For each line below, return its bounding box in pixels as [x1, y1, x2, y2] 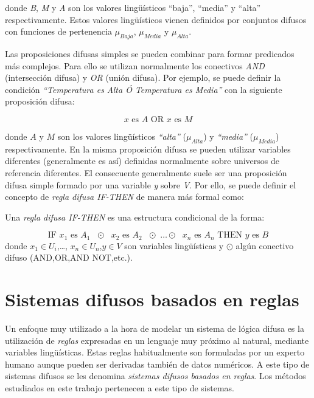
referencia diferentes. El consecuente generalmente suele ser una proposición [5, 166, 287, 179]
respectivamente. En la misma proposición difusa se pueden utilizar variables [5, 142, 291, 155]
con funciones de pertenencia [5, 25, 112, 38]
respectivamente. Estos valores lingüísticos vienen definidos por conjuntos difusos [5, 13, 307, 26]
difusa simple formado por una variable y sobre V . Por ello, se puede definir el [5, 178, 296, 191]
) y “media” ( [203, 129, 254, 142]
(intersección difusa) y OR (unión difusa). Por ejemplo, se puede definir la [5, 71, 281, 84]
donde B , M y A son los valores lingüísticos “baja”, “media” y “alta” [5, 1, 261, 13]
